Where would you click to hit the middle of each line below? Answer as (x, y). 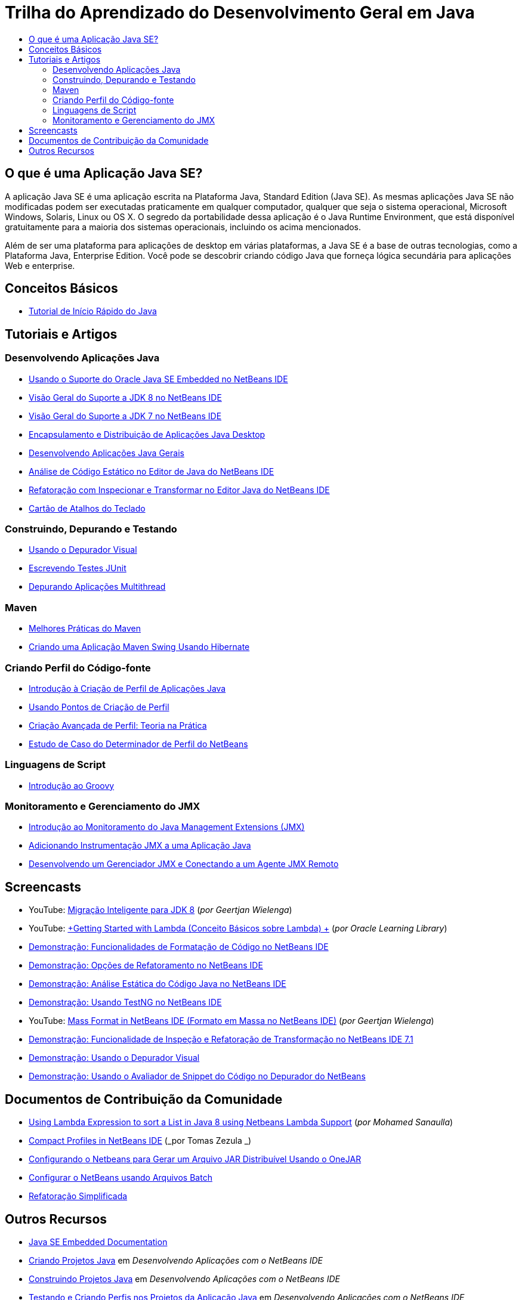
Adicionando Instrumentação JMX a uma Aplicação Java (140, 846)
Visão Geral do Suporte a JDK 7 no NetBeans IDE (125, 416)
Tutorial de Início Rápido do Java (93, 311)
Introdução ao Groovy (72, 785)
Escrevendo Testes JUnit (78, 568)
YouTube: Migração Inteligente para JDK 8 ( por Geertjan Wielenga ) (160, 910)
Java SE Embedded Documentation (98, 1242)
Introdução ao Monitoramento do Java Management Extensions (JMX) (167, 827)
